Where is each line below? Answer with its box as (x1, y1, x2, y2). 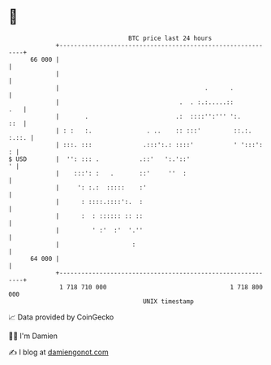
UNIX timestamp (142, 297, 195, 306)
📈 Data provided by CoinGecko (8, 312, 114, 322)
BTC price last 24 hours (128, 34, 213, 42)
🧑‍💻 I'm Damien (8, 331, 58, 341)
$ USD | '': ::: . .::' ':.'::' (8, 154, 191, 163)
